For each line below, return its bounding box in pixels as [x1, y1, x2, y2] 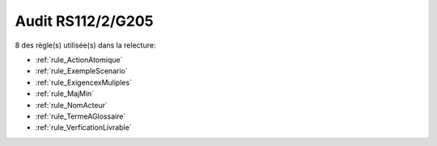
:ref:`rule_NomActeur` [35, 100, 108, 110]
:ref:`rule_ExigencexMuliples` [35, 77, 133, 87]
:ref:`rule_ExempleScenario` [35, 66, 129, 76]
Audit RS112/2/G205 [15, 12, 154, 30]
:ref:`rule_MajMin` [35, 89, 95, 98]
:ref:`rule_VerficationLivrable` [35, 123, 133, 132]
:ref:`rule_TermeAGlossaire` [35, 111, 126, 121]
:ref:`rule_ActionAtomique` [35, 55, 123, 65]
